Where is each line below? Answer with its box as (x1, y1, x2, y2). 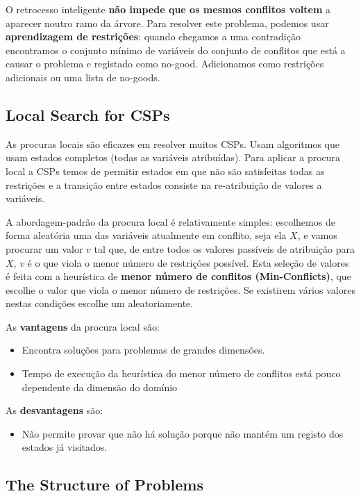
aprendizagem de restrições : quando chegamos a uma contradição (6, 29, 301, 44)
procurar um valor (6, 241, 83, 256)
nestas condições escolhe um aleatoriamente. (6, 296, 194, 311)
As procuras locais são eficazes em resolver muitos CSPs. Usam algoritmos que (6, 136, 339, 151)
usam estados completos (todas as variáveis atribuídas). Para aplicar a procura (6, 150, 341, 165)
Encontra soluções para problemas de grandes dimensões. (22, 342, 265, 357)
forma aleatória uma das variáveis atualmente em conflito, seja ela (6, 228, 287, 242)
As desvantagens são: (6, 403, 103, 418)
